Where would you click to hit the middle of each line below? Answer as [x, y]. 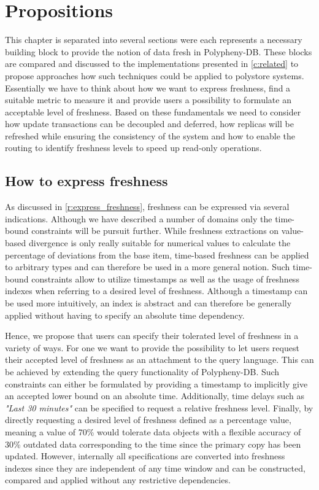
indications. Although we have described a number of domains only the [139, 218]
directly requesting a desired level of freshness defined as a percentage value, [148, 420]
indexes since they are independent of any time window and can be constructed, [155, 468]
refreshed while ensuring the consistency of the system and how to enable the [150, 135]
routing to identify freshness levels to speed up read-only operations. [133, 148]
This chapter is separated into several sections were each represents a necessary [154, 40]
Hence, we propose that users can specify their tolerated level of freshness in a [152, 336]
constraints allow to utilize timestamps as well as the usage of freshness [165, 278]
